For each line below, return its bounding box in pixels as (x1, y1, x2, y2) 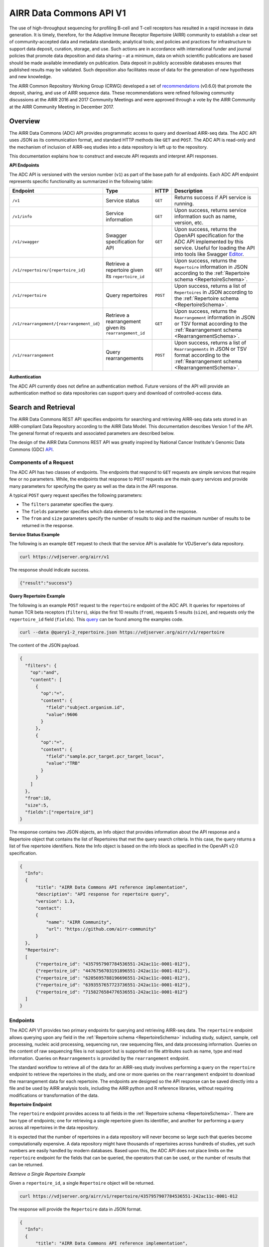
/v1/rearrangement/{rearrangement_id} (12, 321, 101, 326)
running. (174, 200, 194, 207)
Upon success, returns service (174, 207, 247, 214)
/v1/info (12, 213, 32, 219)
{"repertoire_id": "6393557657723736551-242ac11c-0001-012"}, (35, 982, 191, 988)
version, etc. (174, 219, 204, 226)
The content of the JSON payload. (9, 642, 80, 648)
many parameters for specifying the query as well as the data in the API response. (9, 483, 178, 489)
